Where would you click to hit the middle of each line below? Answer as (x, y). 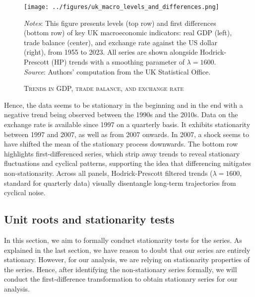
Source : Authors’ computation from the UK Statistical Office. (117, 71)
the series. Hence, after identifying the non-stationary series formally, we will (121, 269)
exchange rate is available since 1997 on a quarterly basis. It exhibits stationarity (127, 124)
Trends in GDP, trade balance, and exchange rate (104, 88)
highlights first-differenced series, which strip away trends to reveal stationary (122, 153)
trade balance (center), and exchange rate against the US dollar (121, 42)
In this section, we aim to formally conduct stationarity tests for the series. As (123, 240)
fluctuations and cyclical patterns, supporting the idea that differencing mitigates (127, 163)
